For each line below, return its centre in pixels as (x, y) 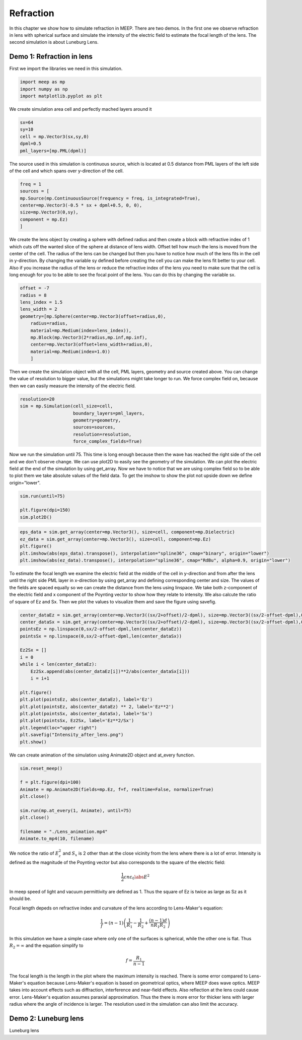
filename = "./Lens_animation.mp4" (64, 832)
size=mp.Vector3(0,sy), (49, 212)
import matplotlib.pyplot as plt (61, 96)
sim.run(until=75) (43, 496)
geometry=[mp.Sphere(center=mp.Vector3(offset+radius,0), (93, 316)
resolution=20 (37, 399)
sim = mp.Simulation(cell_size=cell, (66, 406)
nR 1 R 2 (158, 926)
